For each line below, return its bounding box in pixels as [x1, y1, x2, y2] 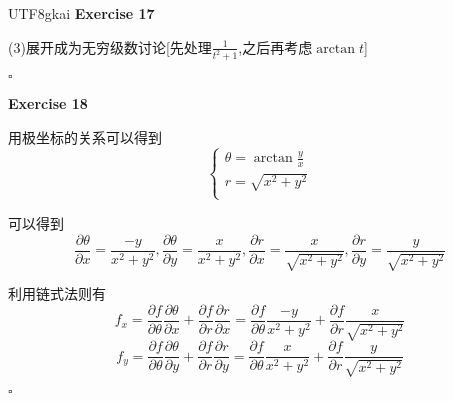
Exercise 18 [8, 93, 88, 114]
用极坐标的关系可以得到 [8, 127, 162, 148]
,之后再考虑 [238, 36, 313, 57]
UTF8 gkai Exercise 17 [8, 3, 155, 23]
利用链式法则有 [8, 282, 106, 303]
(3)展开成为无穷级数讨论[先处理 [8, 36, 212, 57]
